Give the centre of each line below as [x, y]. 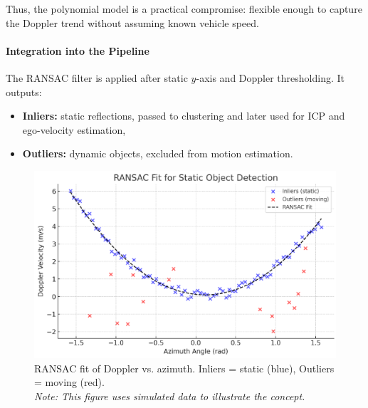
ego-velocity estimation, [74, 129]
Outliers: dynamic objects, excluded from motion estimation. [158, 153]
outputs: [24, 91]
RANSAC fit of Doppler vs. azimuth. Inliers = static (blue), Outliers [184, 368]
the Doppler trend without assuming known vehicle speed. [132, 22]
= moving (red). [69, 382]
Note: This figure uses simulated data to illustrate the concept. [170, 396]
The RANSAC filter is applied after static [97, 77]
